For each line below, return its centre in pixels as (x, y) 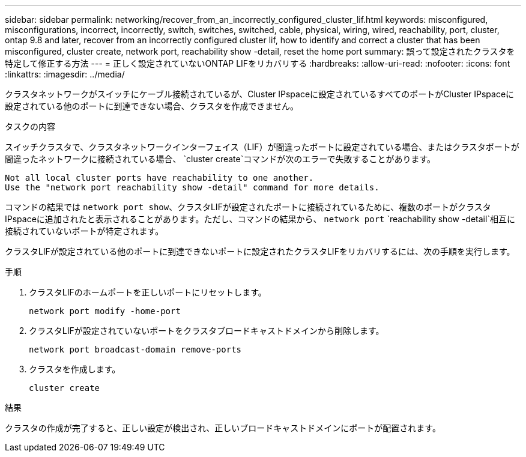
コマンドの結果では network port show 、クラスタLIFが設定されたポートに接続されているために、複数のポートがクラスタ (248, 207)
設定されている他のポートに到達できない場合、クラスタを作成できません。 (152, 106)
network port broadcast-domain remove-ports (135, 350)
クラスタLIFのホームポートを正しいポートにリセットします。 (148, 292)
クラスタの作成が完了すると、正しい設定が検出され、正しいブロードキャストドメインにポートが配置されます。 (223, 428)
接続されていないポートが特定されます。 (84, 231)
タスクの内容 (30, 126)
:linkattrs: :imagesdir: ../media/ (65, 74)
